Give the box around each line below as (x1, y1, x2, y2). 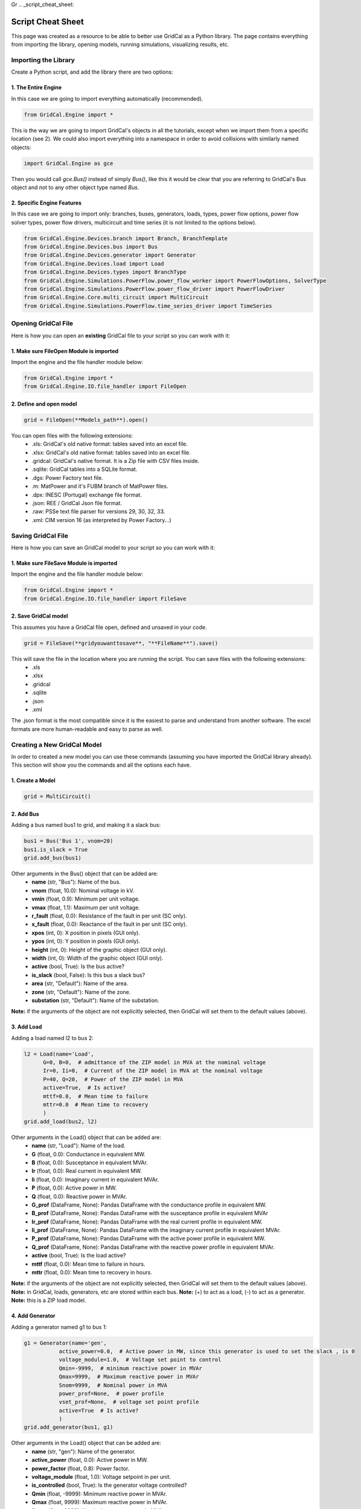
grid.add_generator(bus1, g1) (24, 1424, 113, 1431)
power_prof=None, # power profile (59, 1390, 164, 1397)
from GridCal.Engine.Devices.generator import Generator (24, 252, 196, 259)
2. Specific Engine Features (11, 199, 81, 206)
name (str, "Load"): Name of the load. (31, 1142, 126, 1149)
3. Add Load (11, 1023, 42, 1030)
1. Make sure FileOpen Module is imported (11, 347, 119, 354)
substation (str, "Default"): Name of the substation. (31, 997, 159, 1004)
